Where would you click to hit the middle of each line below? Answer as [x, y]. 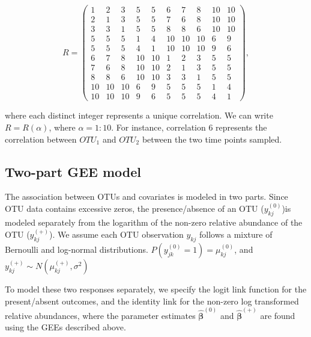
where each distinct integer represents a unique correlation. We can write [139, 115]
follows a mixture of [236, 234]
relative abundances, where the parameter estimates [100, 315]
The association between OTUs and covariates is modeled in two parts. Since [146, 196]
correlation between [41, 139]
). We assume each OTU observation [116, 234]
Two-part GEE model [73, 171]
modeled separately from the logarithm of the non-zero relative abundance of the [154, 222]
